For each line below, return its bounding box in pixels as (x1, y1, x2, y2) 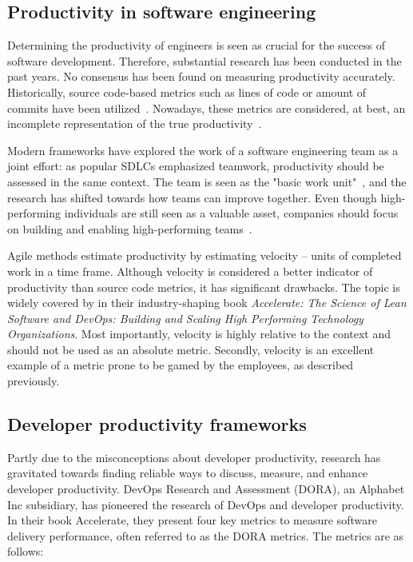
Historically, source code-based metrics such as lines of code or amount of (7, 83, 367, 100)
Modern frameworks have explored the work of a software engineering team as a (7, 141, 399, 158)
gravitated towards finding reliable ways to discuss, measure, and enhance (7, 464, 368, 481)
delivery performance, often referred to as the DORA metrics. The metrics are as (7, 527, 404, 544)
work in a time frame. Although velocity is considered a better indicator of (7, 262, 373, 279)
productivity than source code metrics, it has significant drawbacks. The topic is (7, 278, 400, 295)
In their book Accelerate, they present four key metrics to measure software (7, 512, 377, 528)
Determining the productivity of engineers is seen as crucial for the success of (7, 37, 386, 54)
